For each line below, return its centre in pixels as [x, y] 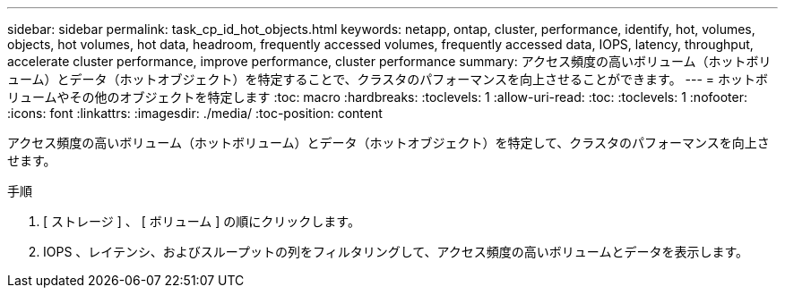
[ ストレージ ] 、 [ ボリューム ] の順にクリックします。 [202, 221]
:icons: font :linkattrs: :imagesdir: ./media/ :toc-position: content [195, 113]
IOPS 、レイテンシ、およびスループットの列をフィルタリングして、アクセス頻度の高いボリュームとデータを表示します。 [396, 252]
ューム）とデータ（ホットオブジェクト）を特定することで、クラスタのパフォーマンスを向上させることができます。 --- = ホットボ [388, 79]
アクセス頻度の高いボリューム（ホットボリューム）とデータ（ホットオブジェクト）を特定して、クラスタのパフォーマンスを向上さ [388, 143]
